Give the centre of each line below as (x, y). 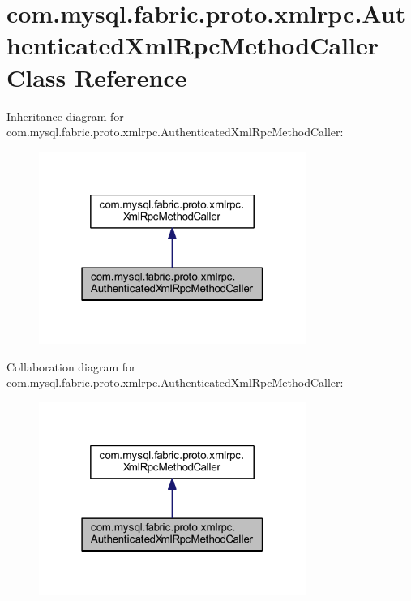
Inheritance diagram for (65, 116)
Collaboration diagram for (71, 366)
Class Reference (97, 77)
